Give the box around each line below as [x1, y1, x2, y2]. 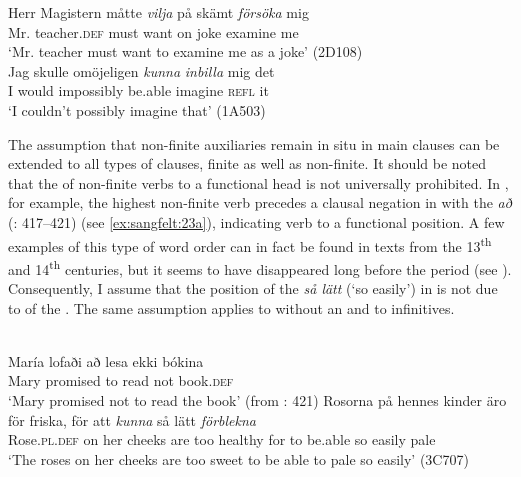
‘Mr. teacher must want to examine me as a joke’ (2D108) [8, 41, 363, 62]
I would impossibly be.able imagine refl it [8, 80, 269, 101]
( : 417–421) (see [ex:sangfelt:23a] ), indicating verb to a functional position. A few [8, 211, 505, 232]
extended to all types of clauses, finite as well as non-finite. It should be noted [8, 153, 487, 174]
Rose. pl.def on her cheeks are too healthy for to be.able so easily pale [8, 429, 436, 450]
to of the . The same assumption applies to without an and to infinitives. [8, 297, 455, 318]
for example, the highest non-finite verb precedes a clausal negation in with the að [8, 192, 512, 213]
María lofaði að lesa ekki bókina [8, 350, 204, 371]
